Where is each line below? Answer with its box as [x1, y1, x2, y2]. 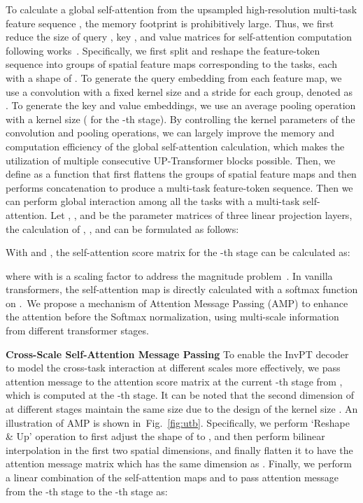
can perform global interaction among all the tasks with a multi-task [6, 194, 300, 208]
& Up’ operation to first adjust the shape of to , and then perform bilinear [6, 429, 325, 444]
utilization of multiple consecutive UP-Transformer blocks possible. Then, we [6, 153, 336, 167]
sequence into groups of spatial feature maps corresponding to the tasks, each [6, 57, 337, 71]
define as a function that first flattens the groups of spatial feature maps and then [6, 167, 357, 181]
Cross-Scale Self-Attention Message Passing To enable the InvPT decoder [6, 346, 349, 361]
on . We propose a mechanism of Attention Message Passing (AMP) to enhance [6, 295, 348, 310]
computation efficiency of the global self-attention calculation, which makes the [6, 139, 345, 153]
